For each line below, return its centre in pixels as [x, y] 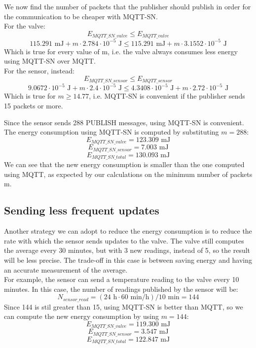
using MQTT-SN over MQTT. [50, 61]
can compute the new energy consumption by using [82, 316]
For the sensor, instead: [39, 70]
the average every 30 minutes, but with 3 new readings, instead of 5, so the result [127, 250]
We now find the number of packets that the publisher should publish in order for [128, 6]
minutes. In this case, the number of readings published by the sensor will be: [121, 289]
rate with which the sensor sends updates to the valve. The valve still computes [124, 240]
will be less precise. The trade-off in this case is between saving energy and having [128, 260]
